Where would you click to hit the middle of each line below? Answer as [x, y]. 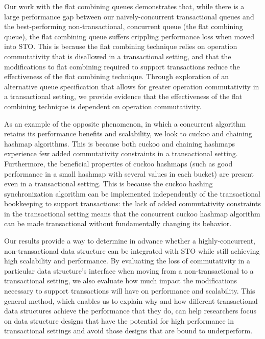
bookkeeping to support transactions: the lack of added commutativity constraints [132, 203]
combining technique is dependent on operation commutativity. [103, 106]
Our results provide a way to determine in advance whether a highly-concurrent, [130, 241]
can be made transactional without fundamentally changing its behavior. [118, 223]
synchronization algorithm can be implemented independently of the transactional [132, 193]
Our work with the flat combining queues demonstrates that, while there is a [124, 6]
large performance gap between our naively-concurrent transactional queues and [129, 16]
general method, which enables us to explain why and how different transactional [131, 300]
